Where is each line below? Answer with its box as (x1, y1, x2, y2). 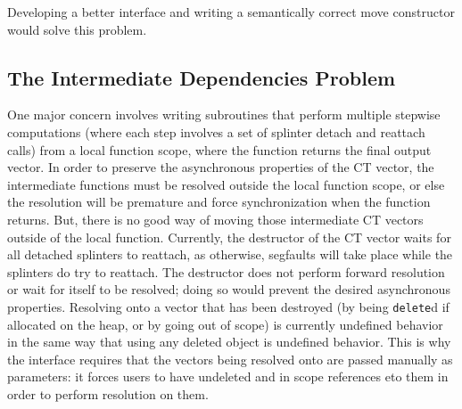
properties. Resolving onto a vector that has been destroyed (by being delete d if (7, 297, 450, 315)
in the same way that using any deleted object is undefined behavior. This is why (7, 332, 451, 351)
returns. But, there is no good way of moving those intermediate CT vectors (7, 209, 424, 228)
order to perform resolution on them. (7, 384, 209, 403)
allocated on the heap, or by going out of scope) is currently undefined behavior (7, 315, 443, 333)
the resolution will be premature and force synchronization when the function (7, 192, 431, 211)
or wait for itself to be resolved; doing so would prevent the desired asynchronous (7, 280, 450, 299)
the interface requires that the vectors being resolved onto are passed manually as (7, 349, 453, 368)
